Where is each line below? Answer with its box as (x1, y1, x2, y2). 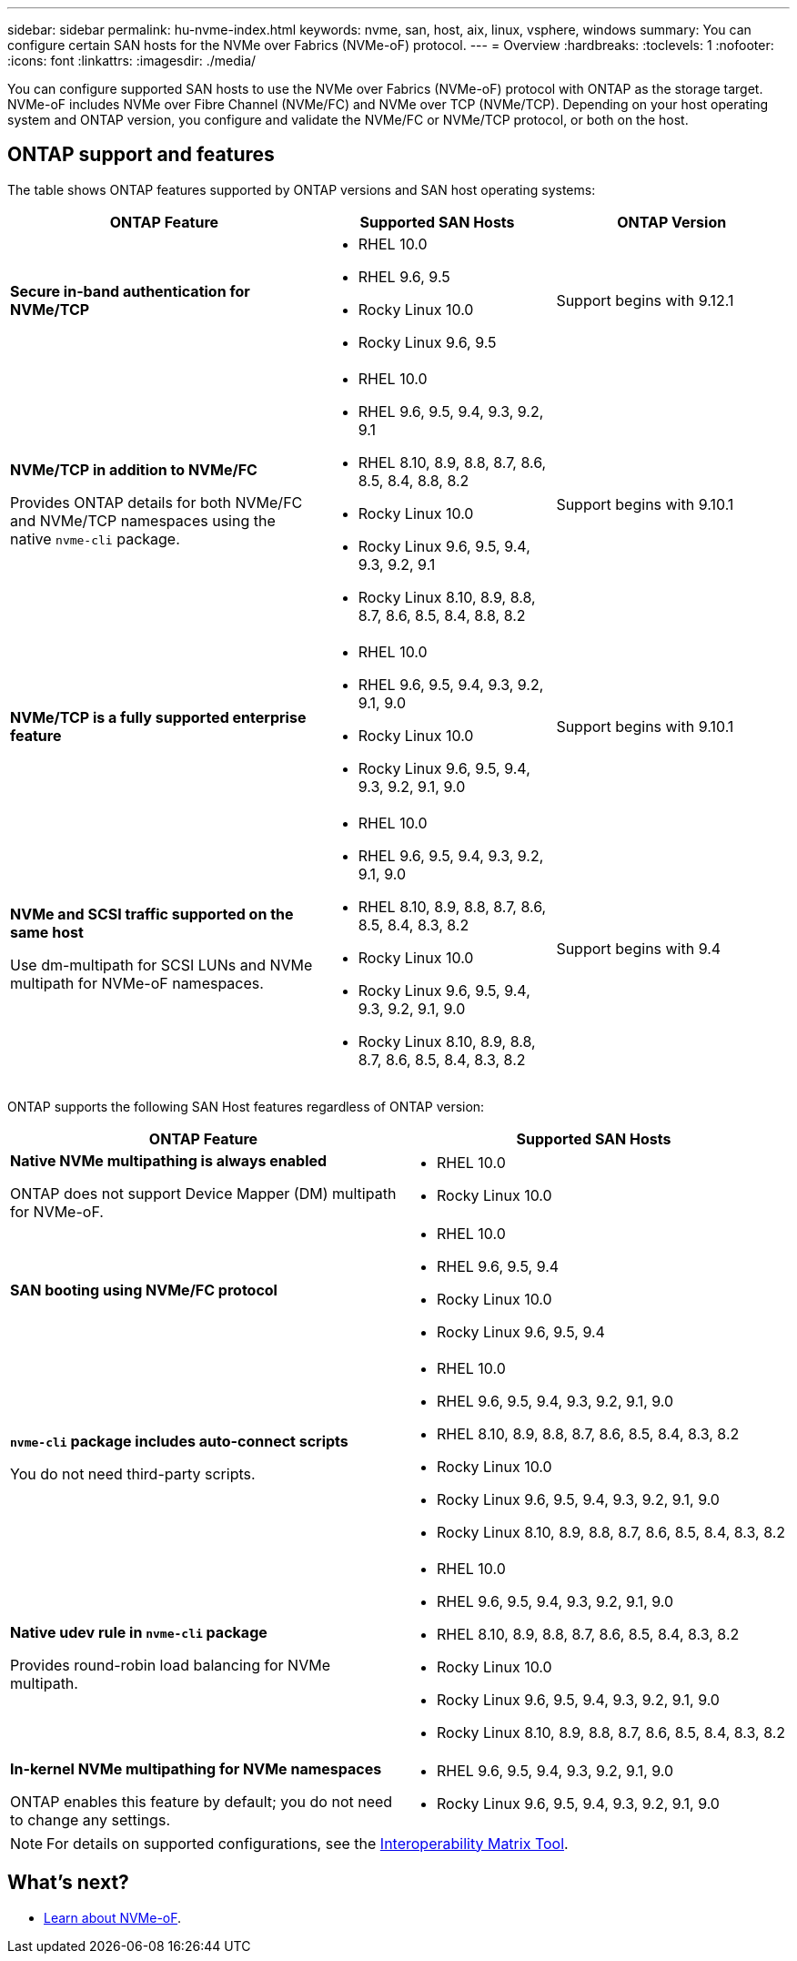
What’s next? (7, 1871, 129, 1895)
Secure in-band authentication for (10, 281, 250, 300)
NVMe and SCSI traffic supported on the (10, 904, 294, 923)
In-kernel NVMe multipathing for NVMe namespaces (10, 1759, 382, 1778)
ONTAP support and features (7, 143, 275, 167)
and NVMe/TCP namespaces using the (10, 511, 276, 530)
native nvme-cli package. (10, 529, 180, 548)
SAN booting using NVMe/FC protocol (10, 1280, 277, 1299)
